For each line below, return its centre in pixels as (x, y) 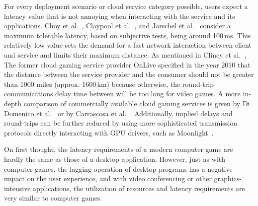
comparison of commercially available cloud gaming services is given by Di (137, 103)
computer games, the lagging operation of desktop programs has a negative (118, 169)
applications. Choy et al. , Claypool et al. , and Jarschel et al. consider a (117, 26)
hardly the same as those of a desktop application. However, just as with (115, 159)
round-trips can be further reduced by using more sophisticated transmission (121, 123)
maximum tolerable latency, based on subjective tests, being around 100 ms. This (128, 35)
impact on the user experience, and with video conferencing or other (108, 178)
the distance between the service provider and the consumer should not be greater (129, 74)
